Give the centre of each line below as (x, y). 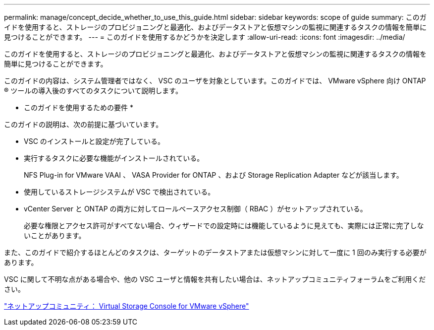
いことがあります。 (55, 235)
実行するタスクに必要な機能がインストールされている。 (114, 158)
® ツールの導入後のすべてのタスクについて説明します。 (93, 91)
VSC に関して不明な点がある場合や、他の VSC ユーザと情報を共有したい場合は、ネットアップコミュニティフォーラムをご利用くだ (215, 279)
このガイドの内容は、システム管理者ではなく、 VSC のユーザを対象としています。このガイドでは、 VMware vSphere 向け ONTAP (215, 81)
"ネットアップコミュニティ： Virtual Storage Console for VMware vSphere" (127, 306)
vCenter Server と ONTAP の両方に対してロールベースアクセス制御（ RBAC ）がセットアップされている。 (195, 209)
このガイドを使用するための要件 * (79, 107)
